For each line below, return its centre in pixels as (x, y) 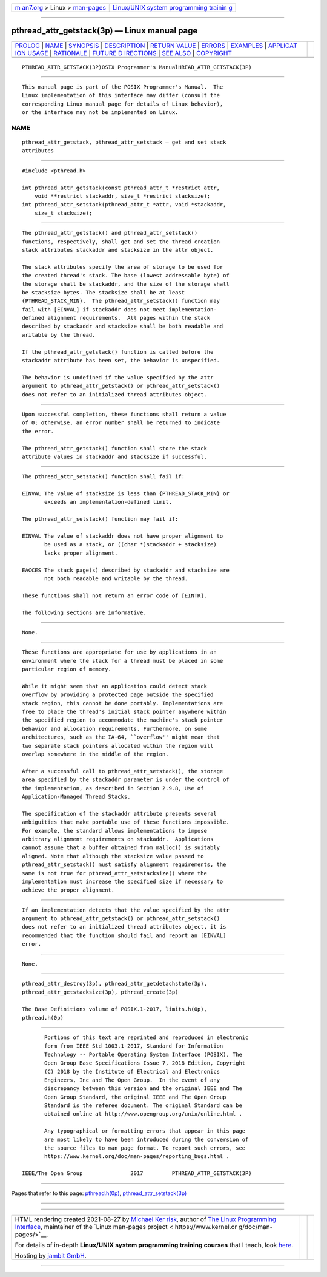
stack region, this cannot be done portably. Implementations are (123, 703)
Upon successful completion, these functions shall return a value (124, 414)
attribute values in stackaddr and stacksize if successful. (114, 456)
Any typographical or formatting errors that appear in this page (145, 1131)
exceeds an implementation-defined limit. (108, 502)
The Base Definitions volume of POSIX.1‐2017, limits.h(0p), (114, 1009)
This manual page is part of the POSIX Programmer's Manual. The (123, 87)
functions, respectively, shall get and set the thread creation (121, 242)
